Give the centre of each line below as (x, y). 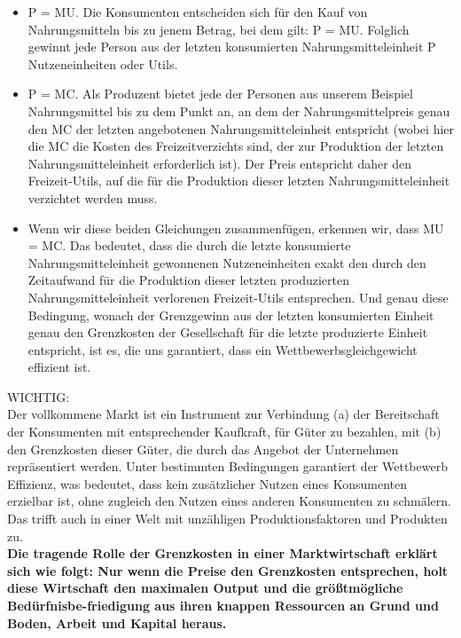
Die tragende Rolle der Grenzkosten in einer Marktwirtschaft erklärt (223, 553)
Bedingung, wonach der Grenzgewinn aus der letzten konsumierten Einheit (231, 315)
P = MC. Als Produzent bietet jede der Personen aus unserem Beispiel (220, 94)
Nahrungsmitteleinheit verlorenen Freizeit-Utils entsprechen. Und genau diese (238, 297)
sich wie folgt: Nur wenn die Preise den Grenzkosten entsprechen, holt (228, 570)
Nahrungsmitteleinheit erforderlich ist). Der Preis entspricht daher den (220, 163)
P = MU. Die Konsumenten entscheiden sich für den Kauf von (198, 12)
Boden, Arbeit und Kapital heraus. (117, 622)
